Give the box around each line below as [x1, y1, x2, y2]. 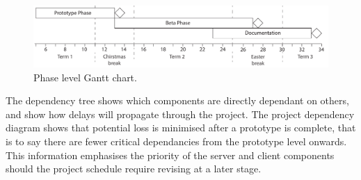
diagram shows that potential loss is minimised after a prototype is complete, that [6, 120, 356, 135]
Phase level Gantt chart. [33, 69, 137, 84]
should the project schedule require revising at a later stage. [6, 161, 262, 176]
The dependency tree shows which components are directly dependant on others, [6, 93, 349, 108]
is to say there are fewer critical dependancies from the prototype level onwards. [6, 133, 347, 148]
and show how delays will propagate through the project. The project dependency [6, 106, 355, 121]
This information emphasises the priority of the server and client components [6, 147, 335, 162]
